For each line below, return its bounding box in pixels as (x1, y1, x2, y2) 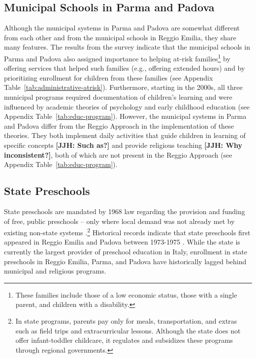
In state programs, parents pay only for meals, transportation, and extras (15, 315, 237, 326)
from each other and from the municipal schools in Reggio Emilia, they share (4, 32, 236, 42)
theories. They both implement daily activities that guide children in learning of (4, 130, 246, 140)
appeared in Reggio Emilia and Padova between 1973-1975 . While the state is (4, 237, 240, 247)
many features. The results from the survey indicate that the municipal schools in (4, 42, 250, 52)
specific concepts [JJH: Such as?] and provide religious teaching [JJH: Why (4, 139, 243, 150)
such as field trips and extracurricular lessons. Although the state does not (15, 325, 241, 335)
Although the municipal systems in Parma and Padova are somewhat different (4, 23, 240, 33)
